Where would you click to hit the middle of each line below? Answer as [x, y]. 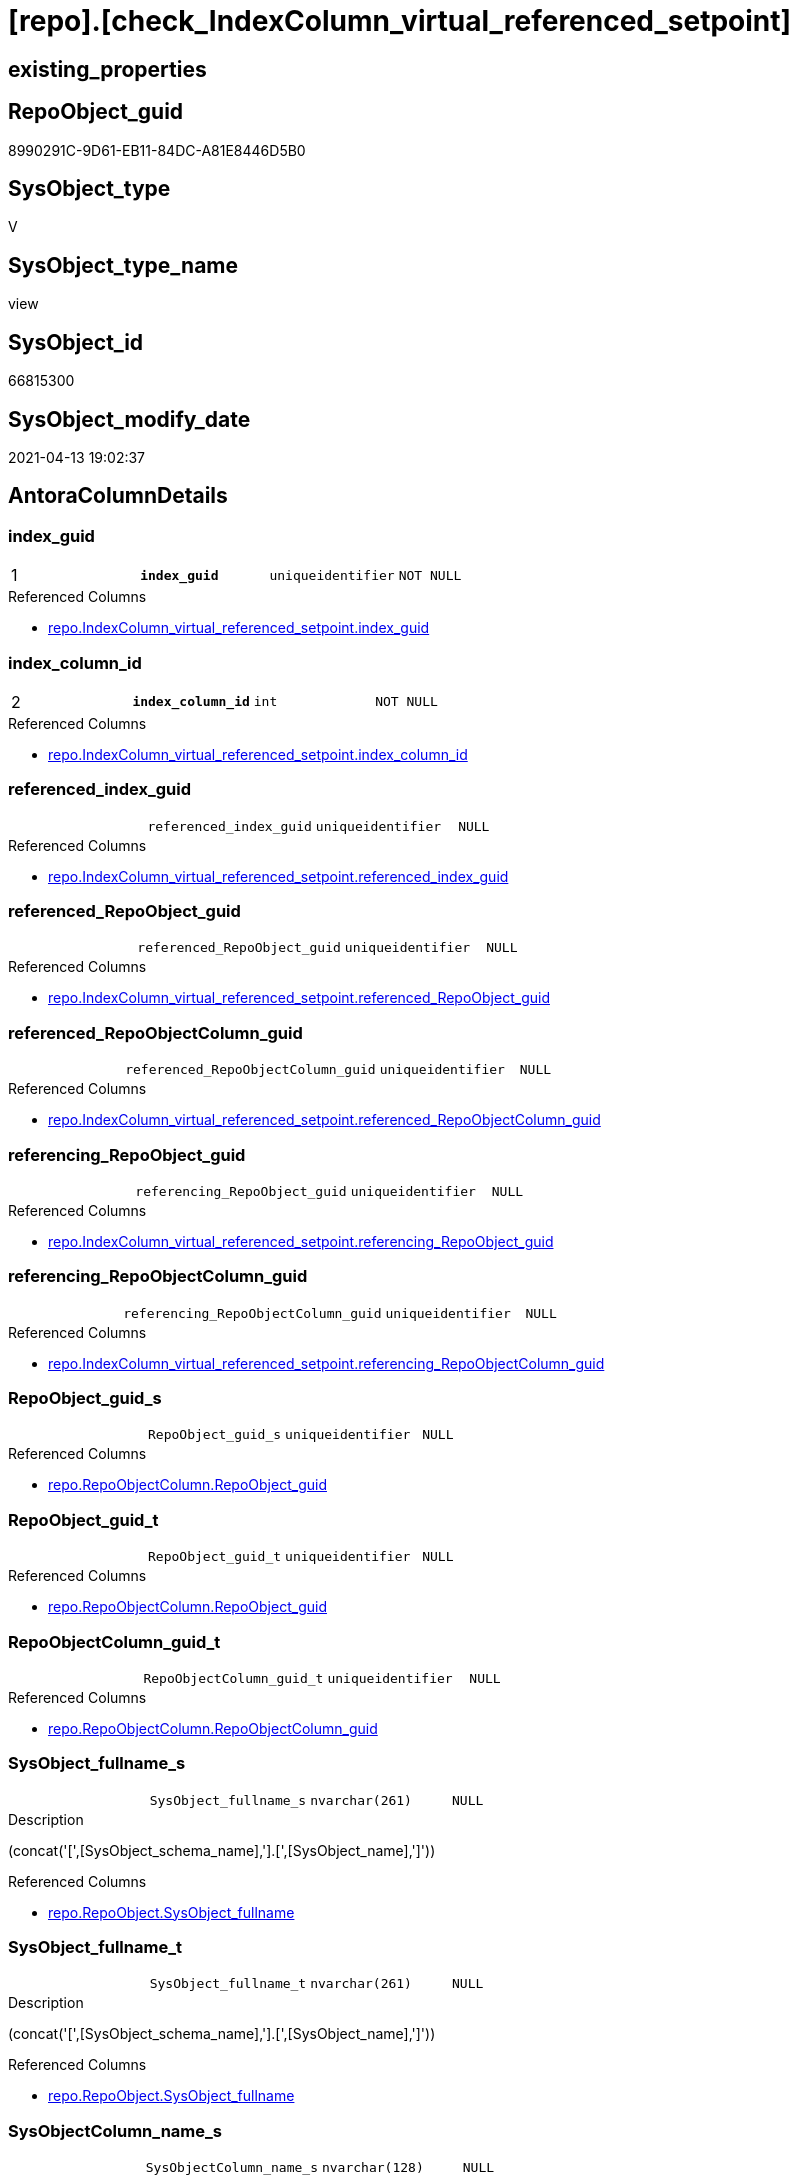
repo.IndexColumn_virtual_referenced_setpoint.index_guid [239, 628]
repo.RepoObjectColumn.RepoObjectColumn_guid [213, 1728]
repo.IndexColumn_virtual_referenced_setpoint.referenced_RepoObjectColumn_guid [324, 1120]
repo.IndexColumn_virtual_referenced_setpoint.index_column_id [258, 754]
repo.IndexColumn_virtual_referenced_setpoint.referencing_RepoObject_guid [301, 1241]
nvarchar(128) [372, 2168]
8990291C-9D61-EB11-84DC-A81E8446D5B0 [157, 150]
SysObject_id [76, 342]
